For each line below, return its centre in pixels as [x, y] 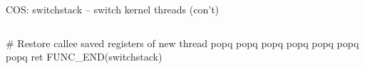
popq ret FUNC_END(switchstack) [84, 57]
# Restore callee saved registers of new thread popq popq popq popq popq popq [182, 43]
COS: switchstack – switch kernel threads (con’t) [113, 9]
